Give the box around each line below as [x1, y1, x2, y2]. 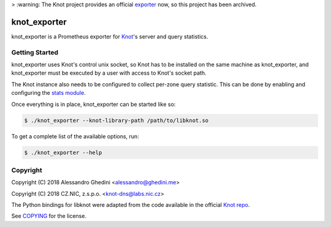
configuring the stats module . [11, 89, 86, 97]
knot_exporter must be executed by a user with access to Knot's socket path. [11, 69, 207, 76]
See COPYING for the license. [11, 212, 87, 220]
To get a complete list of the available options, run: [11, 132, 139, 140]
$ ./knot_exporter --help [24, 149, 102, 156]
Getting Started [11, 48, 58, 56]
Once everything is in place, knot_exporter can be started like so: [11, 100, 176, 108]
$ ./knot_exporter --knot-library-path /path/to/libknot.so [24, 117, 209, 124]
